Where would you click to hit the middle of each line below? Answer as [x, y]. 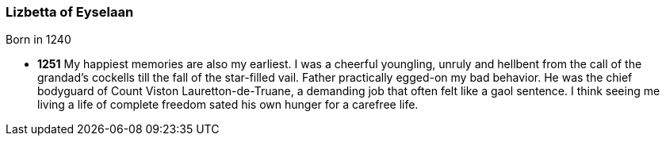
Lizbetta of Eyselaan [70, 12]
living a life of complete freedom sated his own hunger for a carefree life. [228, 105]
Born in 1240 [38, 40]
